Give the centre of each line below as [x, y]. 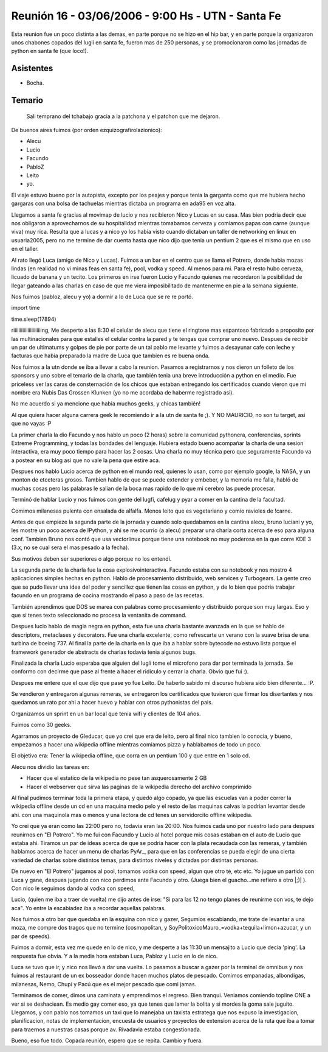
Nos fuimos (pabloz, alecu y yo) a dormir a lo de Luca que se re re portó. [102, 297]
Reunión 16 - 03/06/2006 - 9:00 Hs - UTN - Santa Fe [146, 16]
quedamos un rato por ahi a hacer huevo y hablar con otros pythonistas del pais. [112, 703]
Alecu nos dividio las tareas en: [50, 766]
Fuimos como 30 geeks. [41, 725]
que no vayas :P [31, 424]
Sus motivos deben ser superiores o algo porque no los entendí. [91, 559]
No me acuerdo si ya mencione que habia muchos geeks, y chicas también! [106, 404]
